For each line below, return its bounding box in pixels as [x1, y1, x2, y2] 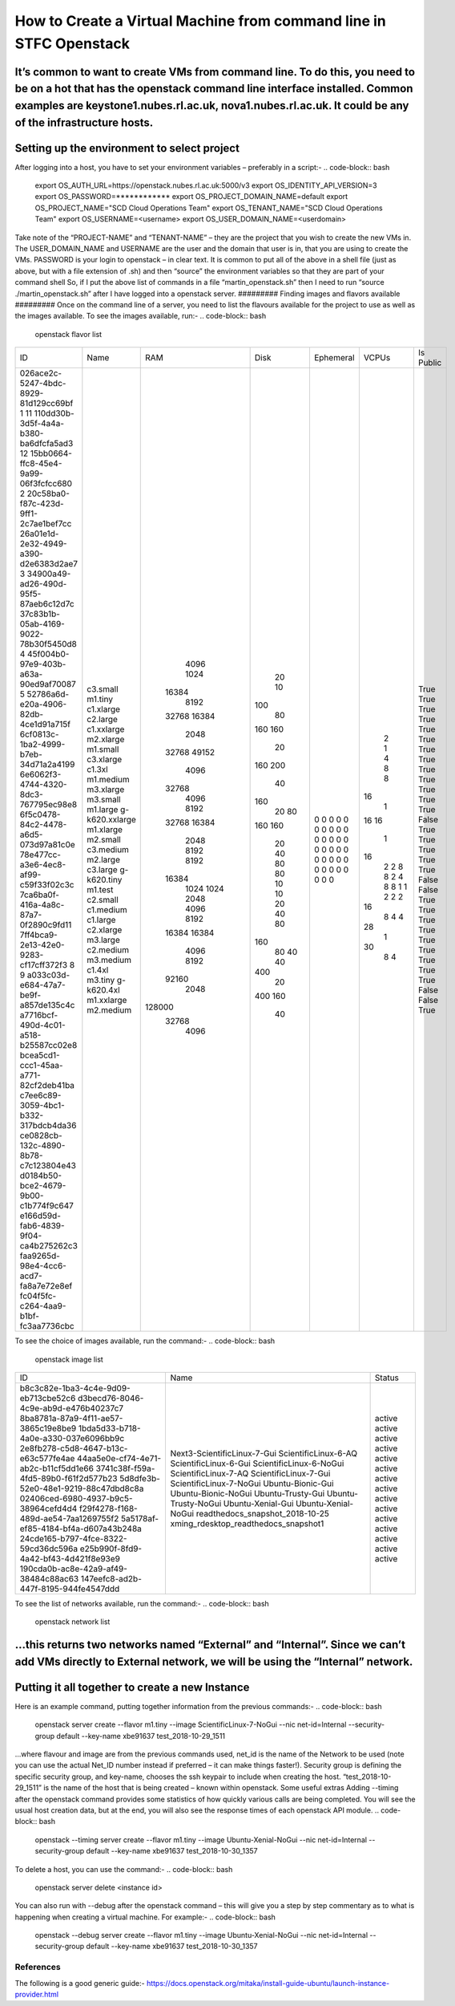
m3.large [87, 935, 120, 946]
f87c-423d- [19, 498, 64, 510]
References [14, 1962, 61, 1973]
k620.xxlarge [87, 814, 136, 826]
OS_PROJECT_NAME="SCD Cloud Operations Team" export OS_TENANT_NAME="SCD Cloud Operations [34, 203, 384, 213]
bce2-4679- [19, 1180, 66, 1192]
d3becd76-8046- [77, 1392, 144, 1403]
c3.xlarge [87, 754, 123, 765]
